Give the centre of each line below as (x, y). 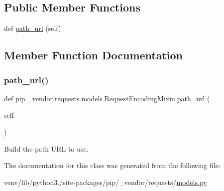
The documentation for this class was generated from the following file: (112, 165)
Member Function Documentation (94, 55)
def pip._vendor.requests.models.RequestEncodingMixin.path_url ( (107, 98)
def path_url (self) (33, 28)
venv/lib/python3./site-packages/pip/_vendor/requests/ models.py (106, 182)
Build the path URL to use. (46, 148)
